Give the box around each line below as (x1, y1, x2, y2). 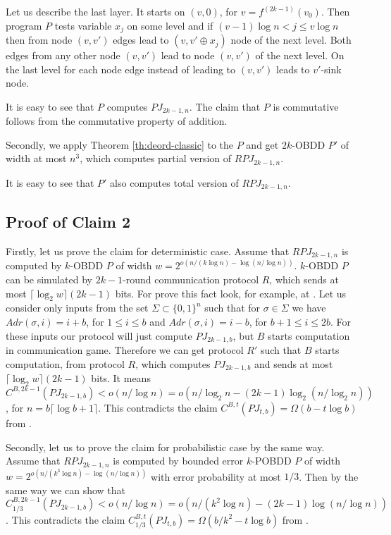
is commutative (273, 99, 339, 113)
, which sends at (269, 272, 339, 287)
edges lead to (113, 32, 169, 47)
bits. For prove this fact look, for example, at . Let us (115, 285, 347, 300)
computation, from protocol (6, 356, 125, 371)
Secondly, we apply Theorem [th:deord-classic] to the (6, 137, 234, 152)
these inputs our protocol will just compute (6, 328, 192, 343)
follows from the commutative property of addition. (6, 113, 228, 128)
